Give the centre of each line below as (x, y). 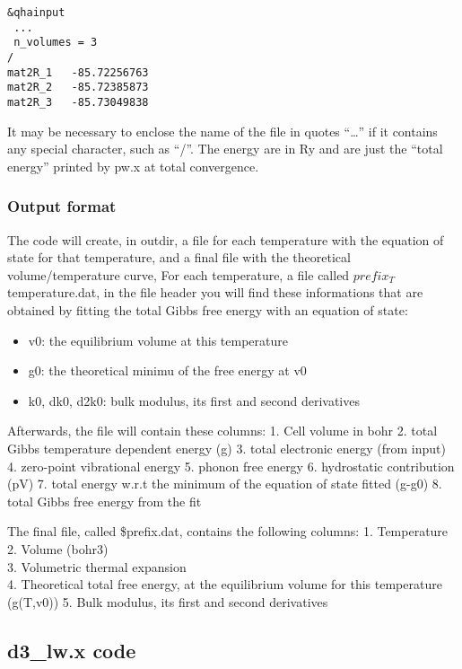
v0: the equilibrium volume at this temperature (158, 340)
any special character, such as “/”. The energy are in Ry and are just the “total (225, 149)
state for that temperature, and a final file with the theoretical (179, 257)
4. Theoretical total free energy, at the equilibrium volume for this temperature (225, 584)
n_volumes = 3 (56, 43)
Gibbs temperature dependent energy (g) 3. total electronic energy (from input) (227, 448)
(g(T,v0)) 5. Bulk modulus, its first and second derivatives (168, 601)
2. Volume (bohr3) (58, 548)
